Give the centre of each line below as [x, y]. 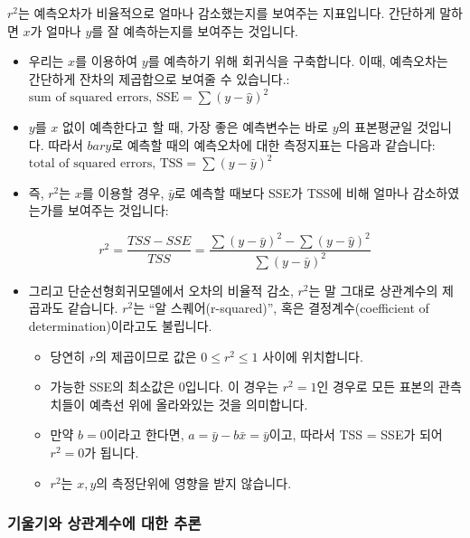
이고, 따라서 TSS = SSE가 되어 [356, 434]
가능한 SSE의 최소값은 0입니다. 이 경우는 [164, 387]
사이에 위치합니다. [313, 356]
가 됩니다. [112, 452]
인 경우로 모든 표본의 [376, 387]
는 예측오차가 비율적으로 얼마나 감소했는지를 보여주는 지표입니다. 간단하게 [227, 13]
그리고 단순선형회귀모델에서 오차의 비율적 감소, [161, 290]
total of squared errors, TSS [106, 164]
